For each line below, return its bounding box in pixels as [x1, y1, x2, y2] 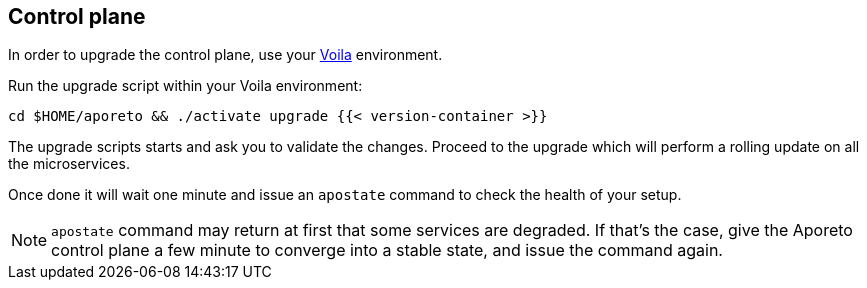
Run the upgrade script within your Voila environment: [8, 77, 363, 95]
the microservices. [8, 155, 130, 173]
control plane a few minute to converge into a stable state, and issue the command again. [51, 240, 723, 261]
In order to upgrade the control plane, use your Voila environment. [8, 46, 443, 64]
